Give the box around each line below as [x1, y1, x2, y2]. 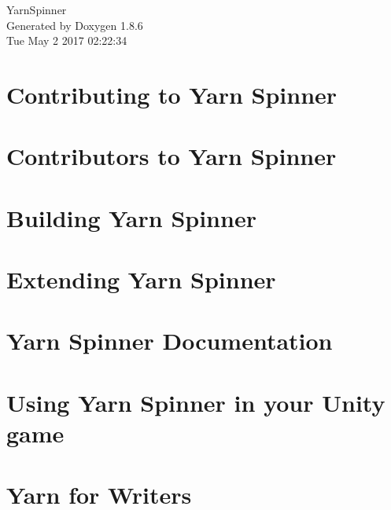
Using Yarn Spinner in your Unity [6, 386, 385, 418]
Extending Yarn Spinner [6, 263, 276, 295]
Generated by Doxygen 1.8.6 [6, 17, 143, 33]
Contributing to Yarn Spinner [6, 78, 338, 110]
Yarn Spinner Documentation [6, 325, 333, 357]
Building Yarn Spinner [6, 201, 256, 233]
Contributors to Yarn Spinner [6, 140, 337, 172]
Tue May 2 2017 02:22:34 [6, 32, 127, 49]
